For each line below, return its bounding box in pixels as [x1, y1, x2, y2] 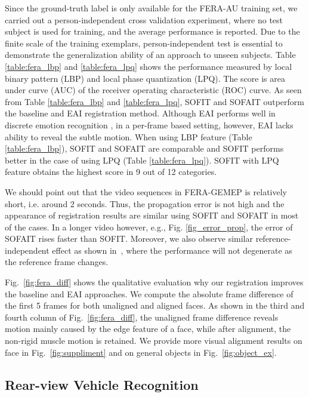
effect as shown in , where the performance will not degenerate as [52, 244, 292, 256]
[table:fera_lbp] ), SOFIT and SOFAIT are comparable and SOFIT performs [5, 142, 284, 155]
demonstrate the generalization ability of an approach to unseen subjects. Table [5, 48, 296, 61]
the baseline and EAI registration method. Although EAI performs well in [5, 107, 276, 119]
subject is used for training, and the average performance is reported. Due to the [5, 25, 300, 38]
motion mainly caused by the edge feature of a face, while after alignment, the [5, 322, 291, 335]
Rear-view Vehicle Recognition [5, 375, 199, 393]
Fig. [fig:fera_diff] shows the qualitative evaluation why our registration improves [5, 276, 304, 288]
